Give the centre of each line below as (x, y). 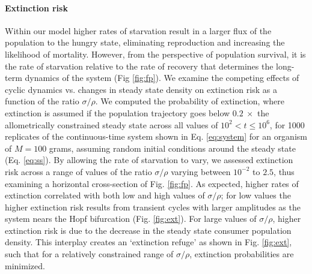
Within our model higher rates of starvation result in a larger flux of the (138, 30)
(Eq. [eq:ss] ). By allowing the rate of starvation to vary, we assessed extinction (149, 160)
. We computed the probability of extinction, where (190, 101)
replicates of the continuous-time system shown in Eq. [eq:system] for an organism (156, 136)
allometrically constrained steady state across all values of (112, 124)
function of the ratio (42, 101)
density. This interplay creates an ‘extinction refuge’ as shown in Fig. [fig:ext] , (148, 242)
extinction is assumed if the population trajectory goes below (118, 112)
